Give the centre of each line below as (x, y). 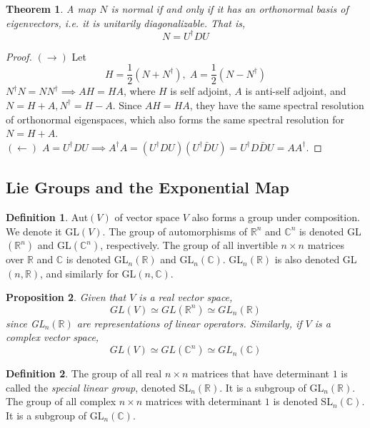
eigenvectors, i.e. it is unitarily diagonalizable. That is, (126, 22)
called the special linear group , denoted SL (99, 387)
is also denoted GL (316, 259)
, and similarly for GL (88, 273)
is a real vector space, (186, 297)
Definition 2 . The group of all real (84, 373)
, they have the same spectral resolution (277, 105)
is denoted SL (303, 401)
